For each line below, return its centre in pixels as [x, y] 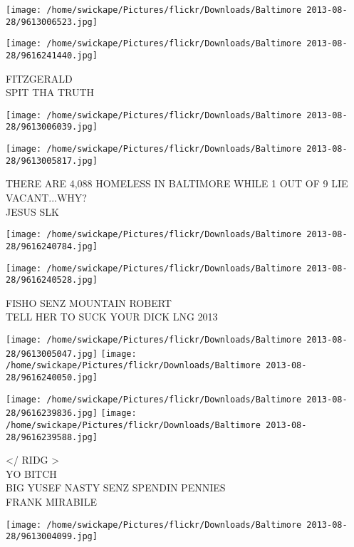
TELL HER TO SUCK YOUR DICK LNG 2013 [112, 317]
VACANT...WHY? [46, 198]
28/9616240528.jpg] [52, 280]
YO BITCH [31, 473]
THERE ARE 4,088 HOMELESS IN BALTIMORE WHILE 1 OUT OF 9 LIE [177, 183]
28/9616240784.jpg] [52, 246]
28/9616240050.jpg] [52, 377]
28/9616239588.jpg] [52, 437]
